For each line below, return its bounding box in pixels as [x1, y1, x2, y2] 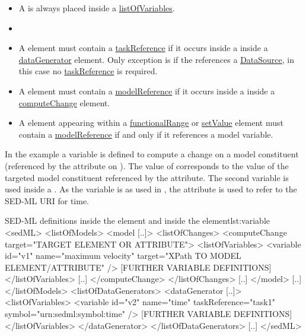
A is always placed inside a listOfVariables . [18, 2, 175, 14]
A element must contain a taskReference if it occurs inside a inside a [18, 42, 268, 54]
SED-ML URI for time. [5, 194, 89, 207]
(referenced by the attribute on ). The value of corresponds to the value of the [5, 159, 289, 172]
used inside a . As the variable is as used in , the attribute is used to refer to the [5, 183, 297, 195]
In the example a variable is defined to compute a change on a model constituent [5, 148, 299, 160]
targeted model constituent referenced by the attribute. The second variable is [5, 171, 289, 183]
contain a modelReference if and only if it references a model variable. [18, 128, 273, 140]
